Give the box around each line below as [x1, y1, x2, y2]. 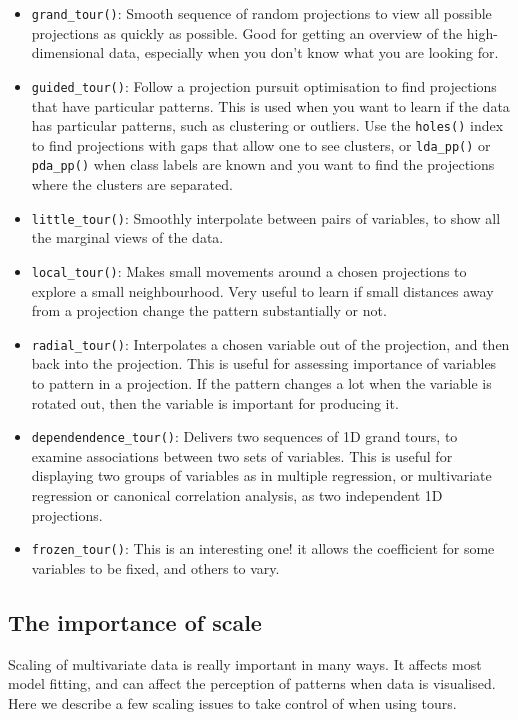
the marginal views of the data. [31, 227, 224, 248]
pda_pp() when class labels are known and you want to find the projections [31, 154, 495, 175]
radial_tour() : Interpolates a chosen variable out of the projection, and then [31, 333, 510, 354]
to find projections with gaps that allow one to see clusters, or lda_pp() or [31, 134, 491, 155]
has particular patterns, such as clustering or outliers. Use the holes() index [31, 115, 504, 136]
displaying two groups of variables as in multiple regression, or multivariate [31, 465, 492, 486]
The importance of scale [8, 606, 262, 637]
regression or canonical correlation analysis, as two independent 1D [31, 485, 443, 506]
